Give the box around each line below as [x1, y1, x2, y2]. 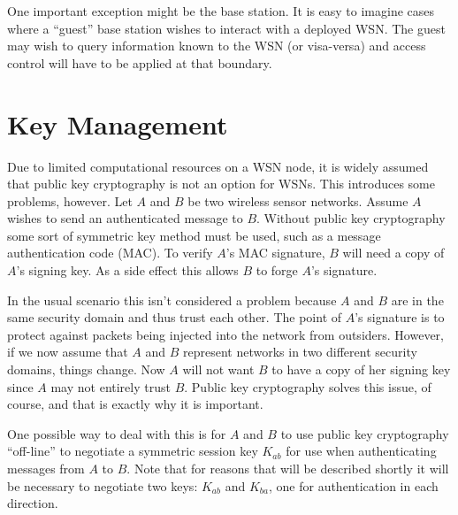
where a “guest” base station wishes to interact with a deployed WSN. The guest [7, 19, 446, 37]
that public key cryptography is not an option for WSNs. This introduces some [7, 174, 435, 193]
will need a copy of [342, 243, 445, 262]
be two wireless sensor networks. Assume [187, 191, 408, 210]
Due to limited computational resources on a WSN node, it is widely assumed [7, 157, 429, 175]
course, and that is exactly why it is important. [7, 395, 263, 413]
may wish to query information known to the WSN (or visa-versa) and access [7, 36, 426, 55]
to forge [256, 261, 298, 280]
